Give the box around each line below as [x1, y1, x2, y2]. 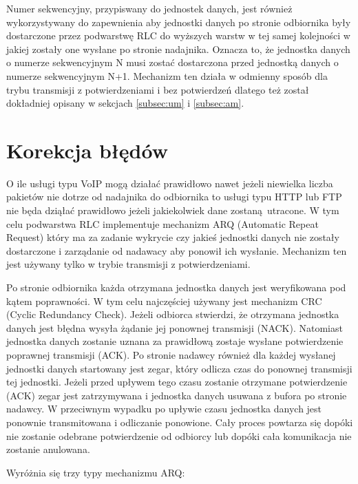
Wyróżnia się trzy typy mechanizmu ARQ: [6, 465, 185, 479]
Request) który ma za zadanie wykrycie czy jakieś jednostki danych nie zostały [6, 230, 339, 244]
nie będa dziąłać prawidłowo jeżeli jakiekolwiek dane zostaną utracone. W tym [6, 203, 339, 218]
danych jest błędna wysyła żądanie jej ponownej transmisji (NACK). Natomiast [6, 320, 343, 335]
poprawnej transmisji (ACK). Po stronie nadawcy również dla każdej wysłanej [6, 348, 336, 361]
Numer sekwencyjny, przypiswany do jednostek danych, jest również [6, 1, 293, 15]
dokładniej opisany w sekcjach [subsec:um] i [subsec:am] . [6, 96, 244, 110]
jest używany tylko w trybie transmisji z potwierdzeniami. [6, 257, 251, 271]
